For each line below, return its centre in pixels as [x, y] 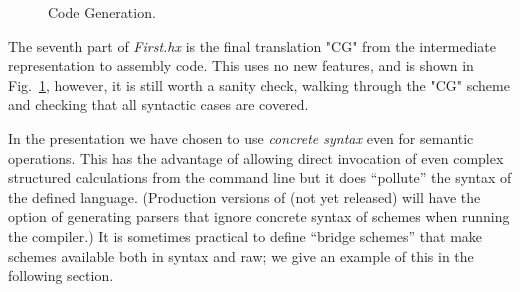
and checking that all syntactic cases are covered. [158, 104]
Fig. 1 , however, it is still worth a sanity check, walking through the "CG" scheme [259, 84]
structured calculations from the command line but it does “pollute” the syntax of [260, 177]
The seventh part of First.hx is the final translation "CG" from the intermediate [252, 45]
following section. [61, 275]
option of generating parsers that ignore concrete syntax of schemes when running [259, 216]
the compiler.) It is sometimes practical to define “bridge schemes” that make [245, 235]
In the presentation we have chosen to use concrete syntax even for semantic [241, 137]
